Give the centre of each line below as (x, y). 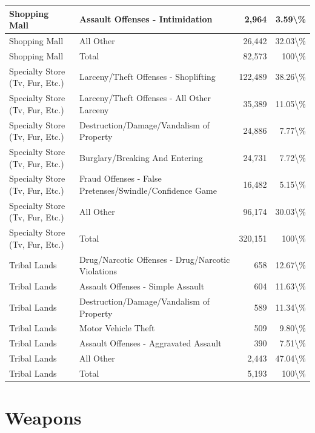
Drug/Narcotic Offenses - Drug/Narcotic (155, 259)
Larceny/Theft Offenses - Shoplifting (148, 77)
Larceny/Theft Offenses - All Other (145, 98)
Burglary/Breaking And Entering (141, 157)
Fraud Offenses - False (121, 178)
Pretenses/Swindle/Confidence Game (148, 190)
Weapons (43, 418)
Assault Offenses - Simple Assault (142, 286)
